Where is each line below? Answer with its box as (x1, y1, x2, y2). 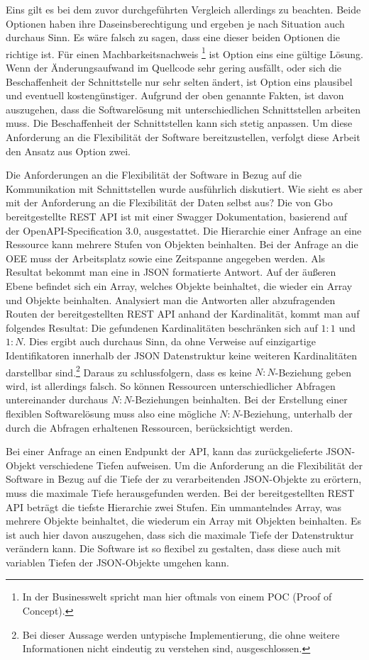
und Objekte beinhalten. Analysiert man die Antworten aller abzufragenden (6, 292, 336, 307)
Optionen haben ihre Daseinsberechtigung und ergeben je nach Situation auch (6, 16, 345, 30)
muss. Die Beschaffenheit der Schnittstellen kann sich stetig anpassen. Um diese (6, 116, 353, 130)
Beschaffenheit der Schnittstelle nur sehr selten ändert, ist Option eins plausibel (6, 74, 353, 89)
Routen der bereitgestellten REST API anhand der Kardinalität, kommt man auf (6, 306, 360, 321)
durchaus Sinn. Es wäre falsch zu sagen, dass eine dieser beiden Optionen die (6, 30, 341, 45)
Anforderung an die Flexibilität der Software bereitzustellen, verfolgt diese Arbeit (6, 130, 360, 144)
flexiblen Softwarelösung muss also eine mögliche (6, 405, 216, 420)
